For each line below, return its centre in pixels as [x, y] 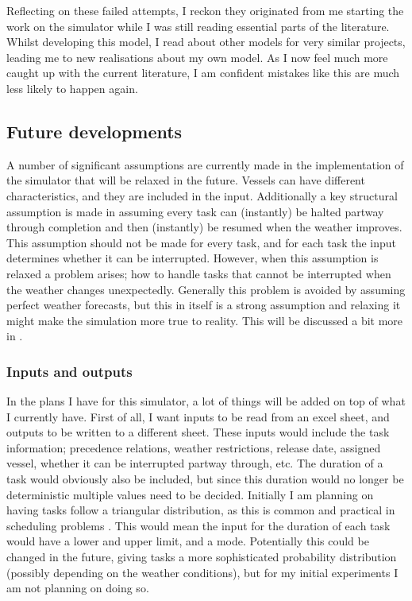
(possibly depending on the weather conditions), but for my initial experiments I [202, 572]
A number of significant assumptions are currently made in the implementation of [205, 164]
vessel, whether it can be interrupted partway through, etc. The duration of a [195, 463]
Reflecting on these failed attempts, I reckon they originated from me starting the [205, 10]
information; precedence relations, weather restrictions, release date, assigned [194, 447]
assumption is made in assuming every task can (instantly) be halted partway [195, 211]
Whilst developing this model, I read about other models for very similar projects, [206, 42]
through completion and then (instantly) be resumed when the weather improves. [204, 227]
